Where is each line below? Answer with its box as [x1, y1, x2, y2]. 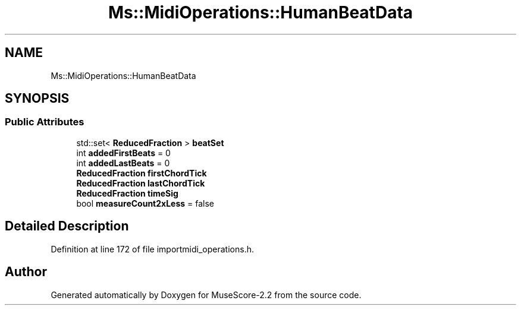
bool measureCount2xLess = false [76, 198, 215, 208]
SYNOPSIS [5, 91, 70, 106]
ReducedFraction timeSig [76, 188, 178, 198]
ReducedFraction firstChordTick [76, 167, 207, 178]
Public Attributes [5, 116, 84, 128]
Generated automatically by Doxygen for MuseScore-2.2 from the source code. [51, 289, 362, 300]
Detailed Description [5, 219, 129, 234]
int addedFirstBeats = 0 [76, 147, 171, 158]
